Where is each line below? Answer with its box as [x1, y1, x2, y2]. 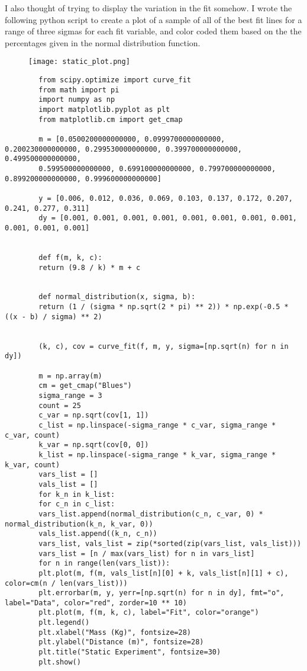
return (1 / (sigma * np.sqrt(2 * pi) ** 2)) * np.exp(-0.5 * [38, 303, 289, 312]
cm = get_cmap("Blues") [38, 381, 132, 390]
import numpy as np [38, 95, 115, 104]
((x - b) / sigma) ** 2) [5, 312, 102, 321]
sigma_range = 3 [38, 391, 102, 400]
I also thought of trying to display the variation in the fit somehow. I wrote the [5, 2, 292, 14]
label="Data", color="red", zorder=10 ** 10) [5, 598, 187, 607]
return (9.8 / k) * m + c [38, 263, 141, 272]
